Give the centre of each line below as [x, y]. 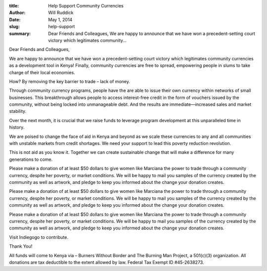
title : [14, 6]
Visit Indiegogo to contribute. [39, 237]
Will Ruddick [61, 13]
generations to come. [31, 159]
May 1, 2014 [60, 19]
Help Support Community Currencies [86, 6]
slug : [14, 27]
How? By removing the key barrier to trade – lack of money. [70, 81]
